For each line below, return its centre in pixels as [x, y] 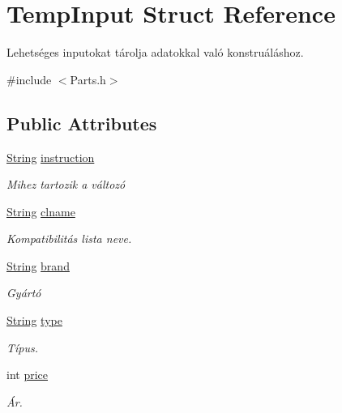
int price [28, 375]
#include [29, 79]
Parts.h [88, 79]
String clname [41, 211]
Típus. [23, 347]
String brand [38, 265]
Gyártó [24, 293]
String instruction [51, 157]
